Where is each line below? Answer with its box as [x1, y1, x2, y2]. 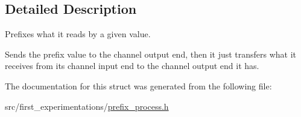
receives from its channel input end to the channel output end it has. [5, 59, 259, 72]
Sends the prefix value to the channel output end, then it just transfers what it [5, 47, 297, 60]
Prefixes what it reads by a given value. [5, 28, 151, 40]
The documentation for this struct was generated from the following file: [5, 79, 272, 92]
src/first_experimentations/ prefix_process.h [5, 100, 169, 112]
